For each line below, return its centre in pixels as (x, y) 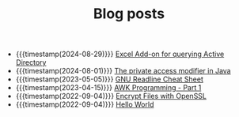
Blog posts (129, 14)
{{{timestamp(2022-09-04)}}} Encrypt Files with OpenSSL (111, 96)
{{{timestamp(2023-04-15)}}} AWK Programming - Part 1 (108, 88)
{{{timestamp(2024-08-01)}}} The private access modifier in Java (123, 71)
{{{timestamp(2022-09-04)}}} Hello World (85, 104)
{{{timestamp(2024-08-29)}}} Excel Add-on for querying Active (120, 54)
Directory (31, 62)
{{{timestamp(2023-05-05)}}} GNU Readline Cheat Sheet (109, 79)
